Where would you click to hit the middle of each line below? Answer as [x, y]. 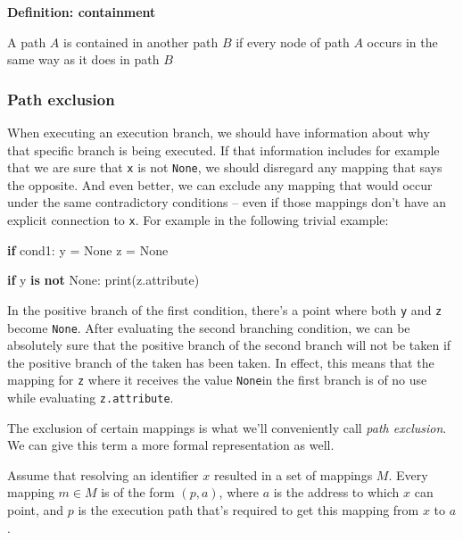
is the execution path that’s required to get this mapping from [248, 510]
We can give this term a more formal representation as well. [171, 445]
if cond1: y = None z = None [88, 249]
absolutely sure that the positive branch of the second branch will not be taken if [229, 345]
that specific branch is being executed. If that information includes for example [223, 150]
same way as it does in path [83, 59]
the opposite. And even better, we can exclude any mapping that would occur [220, 184]
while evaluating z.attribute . [91, 398]
